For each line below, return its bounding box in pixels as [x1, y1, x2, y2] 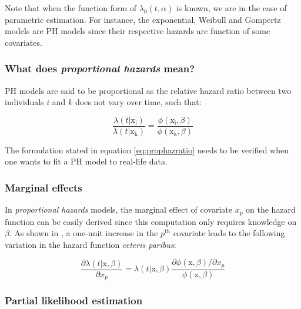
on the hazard [246, 203, 296, 216]
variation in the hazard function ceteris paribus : [5, 238, 176, 250]
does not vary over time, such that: [75, 96, 202, 108]
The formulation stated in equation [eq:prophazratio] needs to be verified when [5, 143, 289, 156]
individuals [5, 96, 44, 108]
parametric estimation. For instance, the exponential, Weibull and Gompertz [5, 13, 281, 25]
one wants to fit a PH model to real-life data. [5, 155, 168, 167]
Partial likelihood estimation [5, 293, 143, 308]
